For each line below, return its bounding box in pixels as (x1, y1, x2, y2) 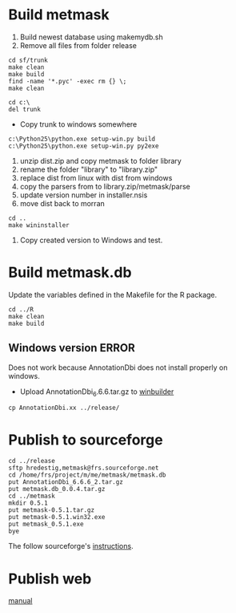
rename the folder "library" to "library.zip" (19, 164, 158, 174)
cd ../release (8, 457, 56, 465)
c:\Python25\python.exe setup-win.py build (8, 135, 156, 143)
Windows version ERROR (8, 341, 135, 355)
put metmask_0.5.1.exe (8, 520, 84, 529)
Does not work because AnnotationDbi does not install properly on (8, 363, 228, 372)
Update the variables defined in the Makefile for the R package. (8, 290, 218, 299)
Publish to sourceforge (8, 431, 163, 449)
